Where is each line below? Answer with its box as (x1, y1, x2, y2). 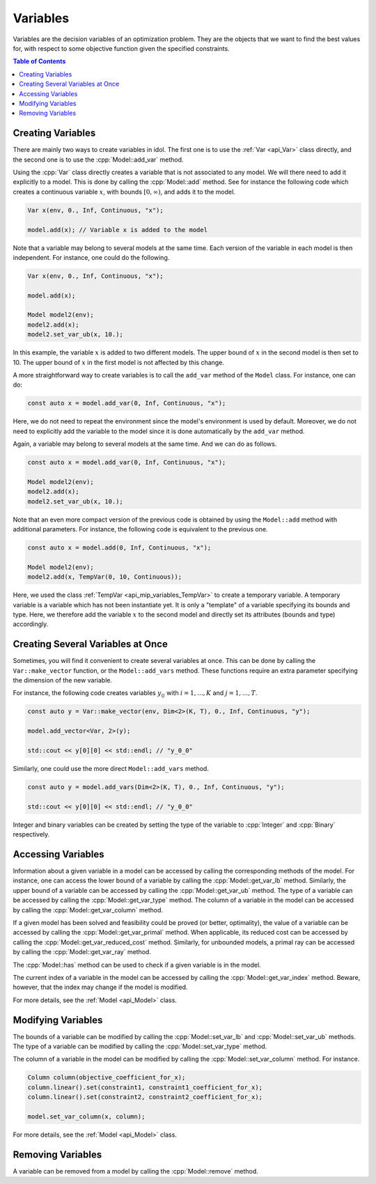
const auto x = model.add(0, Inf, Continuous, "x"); (27, 544, 212, 552)
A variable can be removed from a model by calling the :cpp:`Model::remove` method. (13, 1167, 259, 1175)
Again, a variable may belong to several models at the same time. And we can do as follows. (13, 439, 277, 449)
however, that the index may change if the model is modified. (13, 983, 188, 992)
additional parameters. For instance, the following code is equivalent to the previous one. (13, 525, 268, 533)
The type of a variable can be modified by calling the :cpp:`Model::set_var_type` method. (13, 1042, 267, 1050)
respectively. (13, 830, 50, 839)
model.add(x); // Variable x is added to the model (27, 226, 208, 233)
